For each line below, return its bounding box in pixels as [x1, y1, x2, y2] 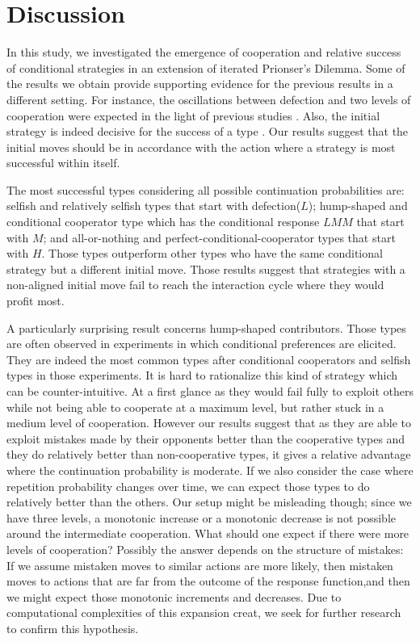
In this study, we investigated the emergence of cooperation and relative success [6, 44, 401, 61]
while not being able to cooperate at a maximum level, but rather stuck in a [6, 398, 384, 415]
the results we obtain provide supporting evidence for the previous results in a [6, 75, 393, 92]
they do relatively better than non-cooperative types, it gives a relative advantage [6, 446, 411, 463]
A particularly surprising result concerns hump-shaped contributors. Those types [6, 319, 406, 336]
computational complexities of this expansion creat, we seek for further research [6, 604, 401, 621]
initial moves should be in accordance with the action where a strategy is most [6, 138, 396, 155]
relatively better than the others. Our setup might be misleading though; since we [6, 493, 412, 510]
